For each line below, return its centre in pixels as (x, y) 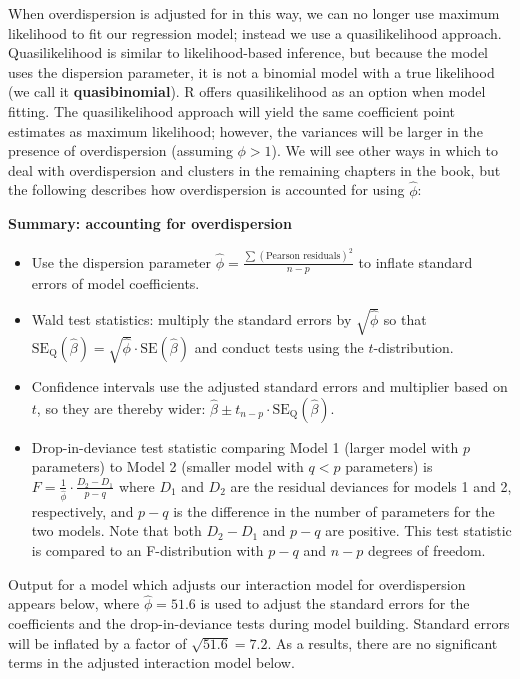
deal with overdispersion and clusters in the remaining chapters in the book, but (254, 169)
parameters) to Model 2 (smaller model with (167, 466)
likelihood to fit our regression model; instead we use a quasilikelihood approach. (255, 32)
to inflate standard (415, 261)
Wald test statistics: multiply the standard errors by (191, 319)
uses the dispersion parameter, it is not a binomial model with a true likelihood (251, 71)
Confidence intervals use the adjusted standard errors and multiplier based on (269, 386)
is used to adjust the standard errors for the (335, 603)
